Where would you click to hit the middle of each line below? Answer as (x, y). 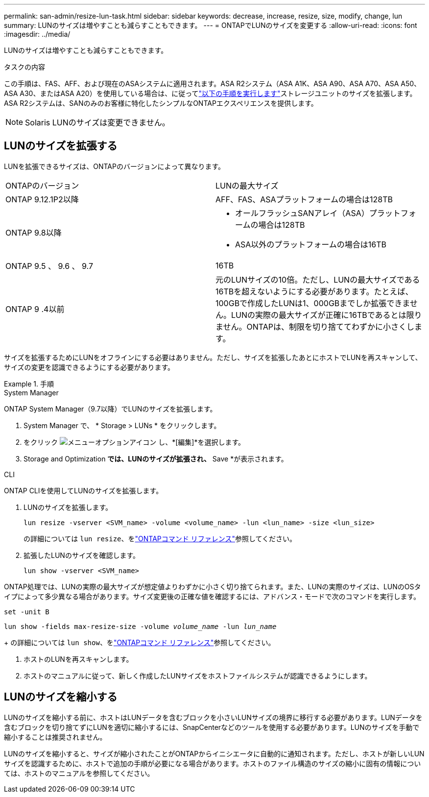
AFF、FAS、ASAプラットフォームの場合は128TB (304, 199)
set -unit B (27, 612)
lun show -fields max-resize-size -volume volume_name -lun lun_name (140, 626)
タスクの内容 (24, 67)
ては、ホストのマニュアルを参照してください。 (79, 773)
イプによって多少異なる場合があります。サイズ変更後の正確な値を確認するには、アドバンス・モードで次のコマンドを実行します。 (212, 596)
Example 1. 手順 (29, 384)
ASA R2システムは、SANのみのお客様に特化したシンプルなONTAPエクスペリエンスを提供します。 (161, 103)
